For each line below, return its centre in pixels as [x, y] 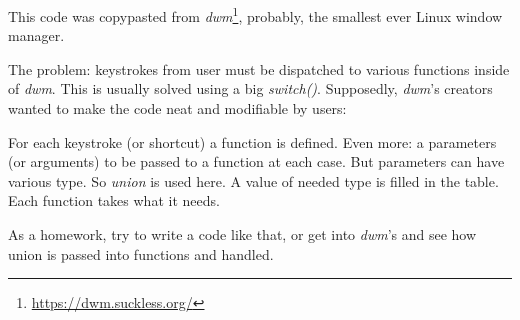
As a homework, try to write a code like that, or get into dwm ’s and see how [242, 234]
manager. [36, 35]
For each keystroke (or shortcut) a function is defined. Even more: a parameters [252, 141]
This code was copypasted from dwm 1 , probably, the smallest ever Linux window [255, 14]
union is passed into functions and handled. [141, 253]
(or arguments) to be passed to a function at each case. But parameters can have [256, 161]
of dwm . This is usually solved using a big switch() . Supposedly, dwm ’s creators [250, 88]
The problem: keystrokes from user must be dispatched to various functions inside [259, 68]
